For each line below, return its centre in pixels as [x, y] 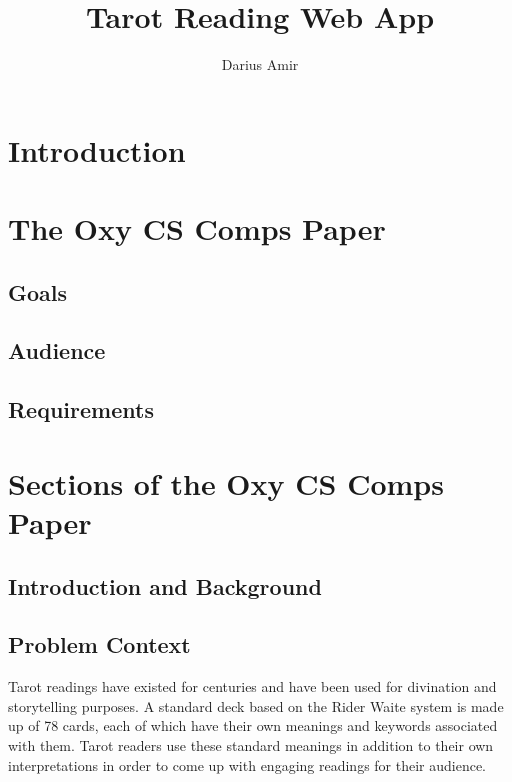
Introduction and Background [165, 585]
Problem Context [99, 644]
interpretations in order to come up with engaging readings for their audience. [247, 764]
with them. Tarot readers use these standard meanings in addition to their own [251, 744]
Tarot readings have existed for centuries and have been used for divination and [252, 686]
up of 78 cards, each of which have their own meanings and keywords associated [253, 725]
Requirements [81, 409]
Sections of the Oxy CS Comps [226, 482]
